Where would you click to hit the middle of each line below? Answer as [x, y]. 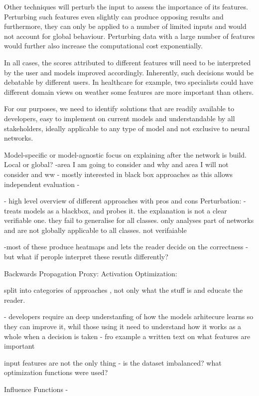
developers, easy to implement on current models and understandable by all [120, 118]
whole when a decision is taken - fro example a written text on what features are [127, 336]
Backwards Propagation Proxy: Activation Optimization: [91, 273]
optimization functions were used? [56, 372]
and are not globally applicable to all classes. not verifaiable [95, 230]
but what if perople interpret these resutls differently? [86, 257]
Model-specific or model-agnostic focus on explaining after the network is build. [125, 154]
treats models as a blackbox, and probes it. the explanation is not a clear [116, 210]
